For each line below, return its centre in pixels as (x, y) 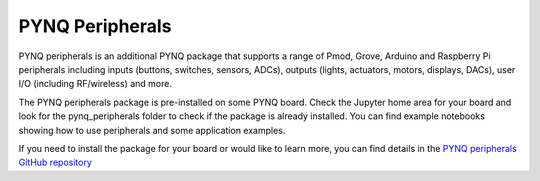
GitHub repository (55, 162)
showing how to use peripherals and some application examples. (152, 130)
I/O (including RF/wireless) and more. (95, 84)
